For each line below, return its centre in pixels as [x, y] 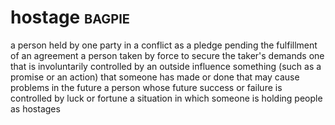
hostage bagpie [70, 17]
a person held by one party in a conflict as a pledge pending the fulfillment [164, 45]
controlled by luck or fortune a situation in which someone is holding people [166, 98]
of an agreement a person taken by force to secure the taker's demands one [167, 55]
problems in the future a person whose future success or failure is [146, 87]
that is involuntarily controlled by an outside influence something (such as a [166, 66]
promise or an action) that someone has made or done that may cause [155, 77]
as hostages [35, 108]
